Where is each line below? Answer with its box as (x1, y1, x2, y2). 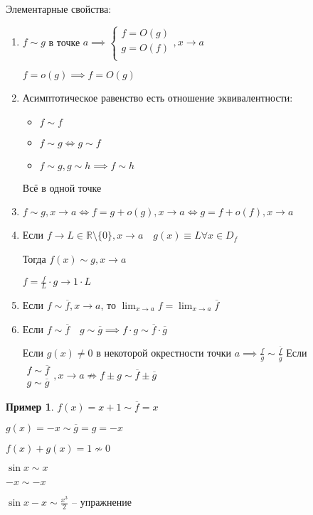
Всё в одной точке (22, 180, 102, 195)
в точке (48, 34, 80, 49)
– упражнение (72, 494, 132, 509)
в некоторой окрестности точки (96, 345, 232, 360)
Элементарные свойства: (6, 1, 112, 16)
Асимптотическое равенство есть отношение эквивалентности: (22, 90, 293, 105)
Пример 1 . (6, 399, 54, 413)
